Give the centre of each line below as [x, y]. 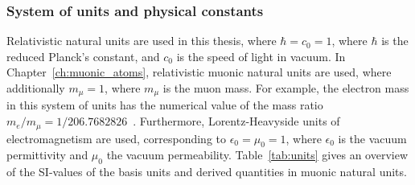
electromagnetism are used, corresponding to [116, 138]
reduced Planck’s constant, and [83, 56]
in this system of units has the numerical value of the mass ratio [165, 105]
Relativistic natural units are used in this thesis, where [142, 41]
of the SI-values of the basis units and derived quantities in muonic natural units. [207, 172]
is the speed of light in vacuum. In [261, 56]
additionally [36, 88]
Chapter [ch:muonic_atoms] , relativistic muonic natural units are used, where [199, 72]
